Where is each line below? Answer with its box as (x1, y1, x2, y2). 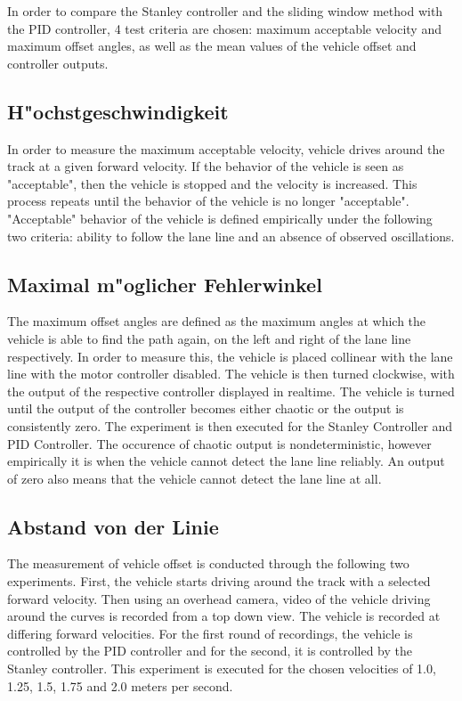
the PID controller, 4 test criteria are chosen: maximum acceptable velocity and (7, 19, 442, 37)
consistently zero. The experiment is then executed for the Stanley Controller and (7, 416, 453, 435)
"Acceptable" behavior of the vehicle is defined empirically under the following (7, 208, 433, 227)
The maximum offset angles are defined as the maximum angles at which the (7, 312, 426, 330)
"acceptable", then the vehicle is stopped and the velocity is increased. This (7, 174, 417, 192)
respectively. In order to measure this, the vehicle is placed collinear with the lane (7, 346, 453, 365)
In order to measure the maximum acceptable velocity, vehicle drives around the (7, 139, 445, 158)
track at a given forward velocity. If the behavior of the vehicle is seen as (7, 157, 404, 175)
